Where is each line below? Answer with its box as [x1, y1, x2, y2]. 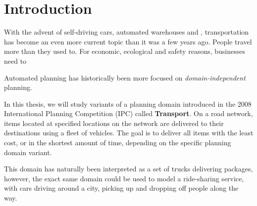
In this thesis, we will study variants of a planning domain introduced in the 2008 [4, 98, 252, 109]
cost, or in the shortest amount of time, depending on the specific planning [4, 137, 231, 148]
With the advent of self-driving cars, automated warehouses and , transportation [4, 27, 249, 37]
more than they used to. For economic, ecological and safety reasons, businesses [4, 46, 245, 56]
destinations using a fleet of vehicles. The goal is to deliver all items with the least [4, 127, 254, 138]
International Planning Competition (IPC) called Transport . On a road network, [4, 108, 253, 119]
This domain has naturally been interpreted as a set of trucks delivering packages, [4, 164, 253, 174]
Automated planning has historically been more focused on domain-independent [4, 72, 246, 82]
